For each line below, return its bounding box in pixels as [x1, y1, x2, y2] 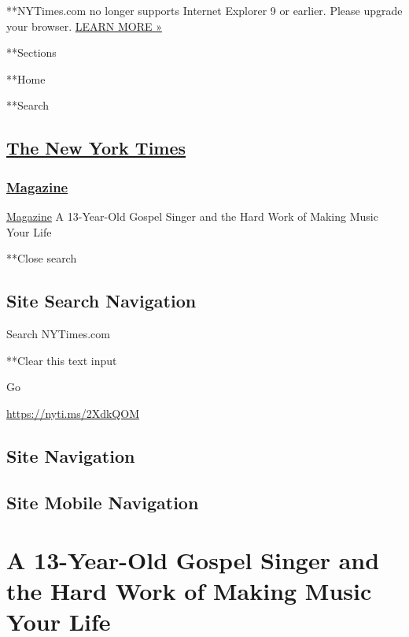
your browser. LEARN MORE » [6, 17, 162, 34]
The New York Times [6, 136, 186, 160]
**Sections [6, 44, 57, 61]
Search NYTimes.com [6, 325, 110, 341]
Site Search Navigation [6, 289, 197, 313]
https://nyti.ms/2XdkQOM [6, 404, 139, 421]
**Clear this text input [6, 352, 117, 368]
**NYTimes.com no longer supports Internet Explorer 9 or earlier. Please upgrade [6, 2, 403, 18]
